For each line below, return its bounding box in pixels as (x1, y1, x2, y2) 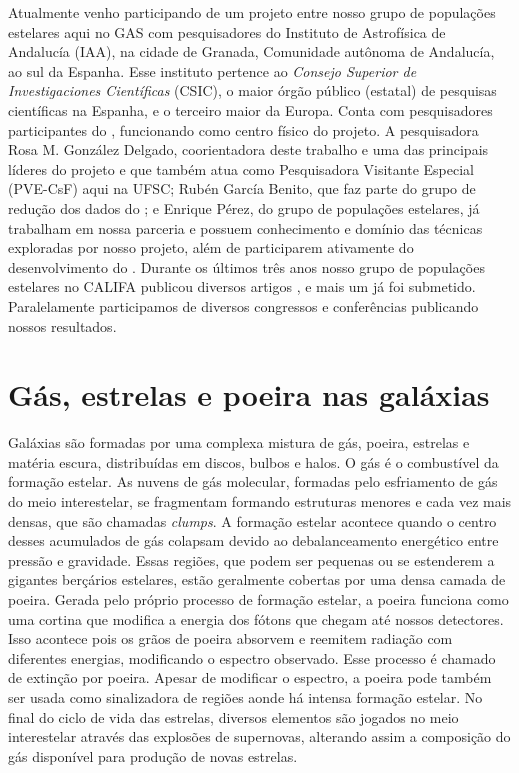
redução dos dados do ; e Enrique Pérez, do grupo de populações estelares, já (8, 197, 480, 218)
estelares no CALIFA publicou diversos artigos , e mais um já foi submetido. (8, 276, 476, 297)
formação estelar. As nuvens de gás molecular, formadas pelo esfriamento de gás (8, 471, 498, 492)
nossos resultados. (8, 315, 117, 336)
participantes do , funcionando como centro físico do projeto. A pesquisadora (8, 119, 479, 140)
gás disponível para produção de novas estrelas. (8, 745, 298, 766)
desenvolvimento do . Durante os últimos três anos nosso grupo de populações (8, 256, 485, 277)
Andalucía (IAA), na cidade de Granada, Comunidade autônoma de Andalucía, (8, 41, 495, 62)
